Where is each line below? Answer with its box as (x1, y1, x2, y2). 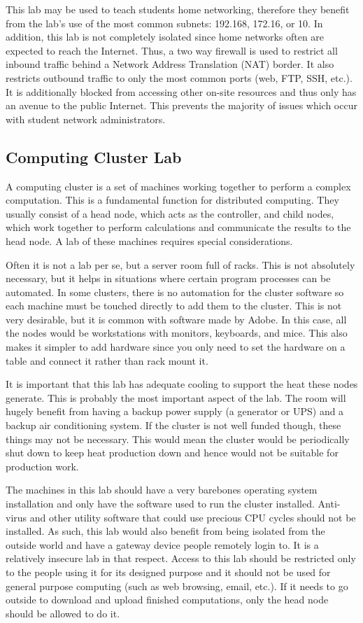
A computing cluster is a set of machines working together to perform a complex (6, 178, 351, 193)
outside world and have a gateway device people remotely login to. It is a (6, 537, 319, 552)
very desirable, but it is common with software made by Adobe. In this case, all (6, 311, 347, 326)
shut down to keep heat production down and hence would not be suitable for (6, 445, 339, 460)
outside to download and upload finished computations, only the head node (6, 592, 329, 607)
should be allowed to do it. (6, 605, 120, 620)
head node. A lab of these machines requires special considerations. (6, 233, 293, 248)
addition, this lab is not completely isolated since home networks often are (6, 29, 325, 44)
